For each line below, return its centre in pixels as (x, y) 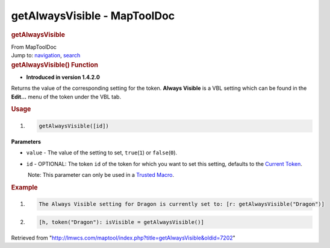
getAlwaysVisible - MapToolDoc (93, 16)
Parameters (26, 141)
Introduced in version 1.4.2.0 (63, 77)
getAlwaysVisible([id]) (74, 126)
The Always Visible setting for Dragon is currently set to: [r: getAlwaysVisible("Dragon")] (182, 204)
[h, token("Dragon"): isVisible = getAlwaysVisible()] (121, 222)
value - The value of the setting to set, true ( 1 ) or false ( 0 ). (102, 153)
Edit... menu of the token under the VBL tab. (66, 97)
